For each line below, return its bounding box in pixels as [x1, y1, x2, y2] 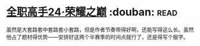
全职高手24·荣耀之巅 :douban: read [6, 5, 178, 19]
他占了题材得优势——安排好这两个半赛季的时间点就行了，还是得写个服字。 [6, 33, 189, 40]
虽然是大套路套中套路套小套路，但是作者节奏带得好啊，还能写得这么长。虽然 [6, 26, 194, 33]
